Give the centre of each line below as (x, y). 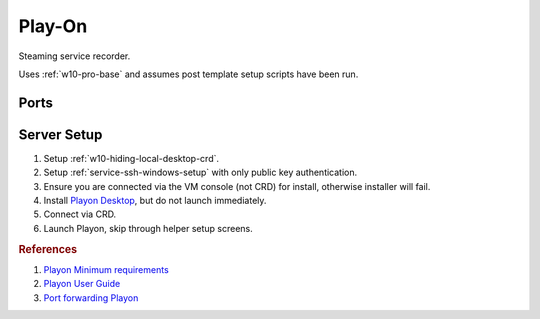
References (48, 249)
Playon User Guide (82, 284)
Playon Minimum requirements (106, 269)
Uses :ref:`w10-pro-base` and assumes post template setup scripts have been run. (188, 74)
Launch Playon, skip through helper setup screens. (148, 228)
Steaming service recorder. (74, 56)
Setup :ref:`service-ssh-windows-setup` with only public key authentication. (200, 172)
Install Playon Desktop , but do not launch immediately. (155, 201)
